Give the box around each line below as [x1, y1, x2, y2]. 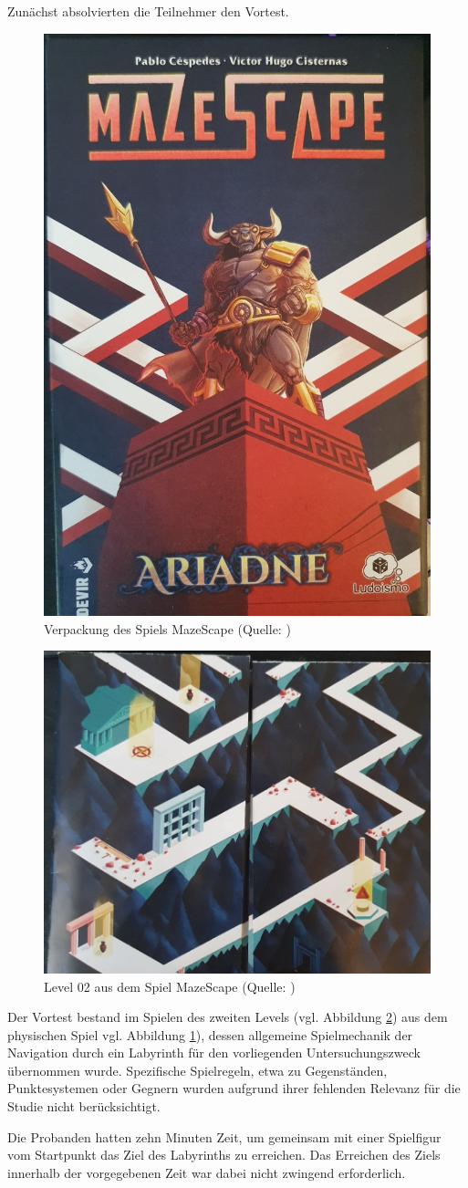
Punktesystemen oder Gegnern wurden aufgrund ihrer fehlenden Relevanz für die [7, 1079, 461, 1098]
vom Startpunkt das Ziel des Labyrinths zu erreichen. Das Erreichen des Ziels [7, 1145, 441, 1164]
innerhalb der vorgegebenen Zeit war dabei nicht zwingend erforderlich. [7, 1162, 406, 1182]
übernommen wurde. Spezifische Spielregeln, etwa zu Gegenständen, [7, 1060, 388, 1079]
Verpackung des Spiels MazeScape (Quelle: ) [44, 619, 291, 638]
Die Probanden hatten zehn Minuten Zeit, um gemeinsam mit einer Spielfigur [7, 1127, 442, 1146]
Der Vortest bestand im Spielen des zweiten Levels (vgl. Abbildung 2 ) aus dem [7, 1007, 448, 1026]
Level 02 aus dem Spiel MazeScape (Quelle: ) [44, 976, 296, 995]
